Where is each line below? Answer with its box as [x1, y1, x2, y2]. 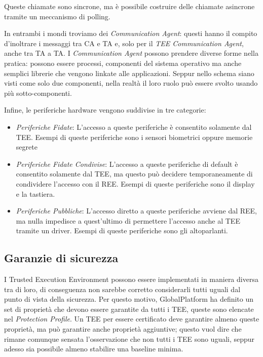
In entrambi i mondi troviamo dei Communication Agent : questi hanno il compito [4, 28, 257, 39]
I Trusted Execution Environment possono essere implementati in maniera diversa [4, 274, 258, 284]
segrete [16, 141, 37, 152]
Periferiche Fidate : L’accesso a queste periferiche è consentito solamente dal [16, 121, 252, 132]
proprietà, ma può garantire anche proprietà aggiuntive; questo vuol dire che [4, 324, 242, 334]
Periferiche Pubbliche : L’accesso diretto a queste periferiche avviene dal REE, [16, 205, 257, 216]
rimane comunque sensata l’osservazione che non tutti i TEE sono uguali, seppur [4, 333, 255, 344]
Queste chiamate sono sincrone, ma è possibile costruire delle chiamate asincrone [4, 1, 255, 11]
